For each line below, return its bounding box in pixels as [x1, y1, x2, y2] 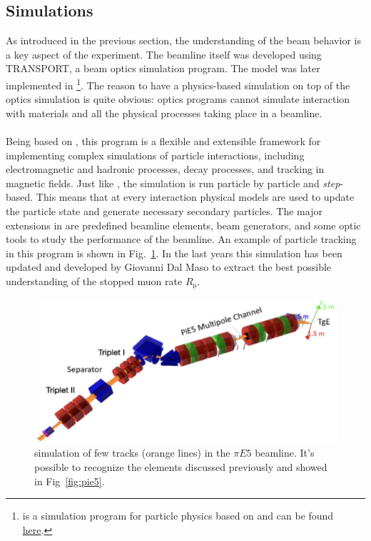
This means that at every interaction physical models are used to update [36, 189, 355, 204]
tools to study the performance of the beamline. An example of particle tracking [6, 232, 357, 247]
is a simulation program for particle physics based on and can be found [22, 508, 334, 523]
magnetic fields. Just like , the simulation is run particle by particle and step [6, 175, 340, 190]
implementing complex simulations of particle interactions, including [6, 147, 305, 162]
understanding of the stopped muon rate [6, 273, 183, 288]
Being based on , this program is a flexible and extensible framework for [6, 134, 321, 149]
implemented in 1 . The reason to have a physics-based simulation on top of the [6, 75, 350, 92]
